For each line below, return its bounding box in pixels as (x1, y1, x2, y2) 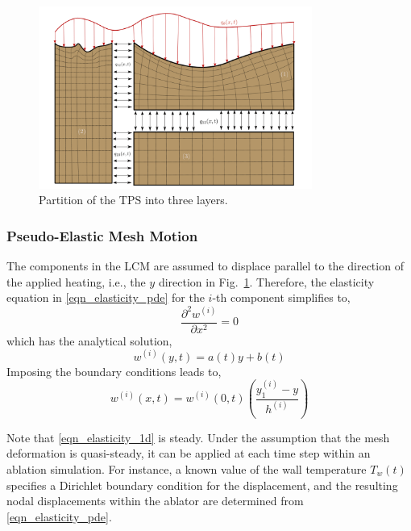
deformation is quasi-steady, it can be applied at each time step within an (6, 445, 371, 462)
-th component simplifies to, (212, 289, 351, 306)
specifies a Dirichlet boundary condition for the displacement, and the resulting (6, 476, 398, 493)
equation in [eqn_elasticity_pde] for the (6, 289, 205, 306)
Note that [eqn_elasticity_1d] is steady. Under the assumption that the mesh (6, 429, 390, 445)
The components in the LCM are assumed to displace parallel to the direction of (6, 257, 404, 274)
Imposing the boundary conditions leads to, (6, 362, 222, 379)
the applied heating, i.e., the (6, 273, 146, 290)
